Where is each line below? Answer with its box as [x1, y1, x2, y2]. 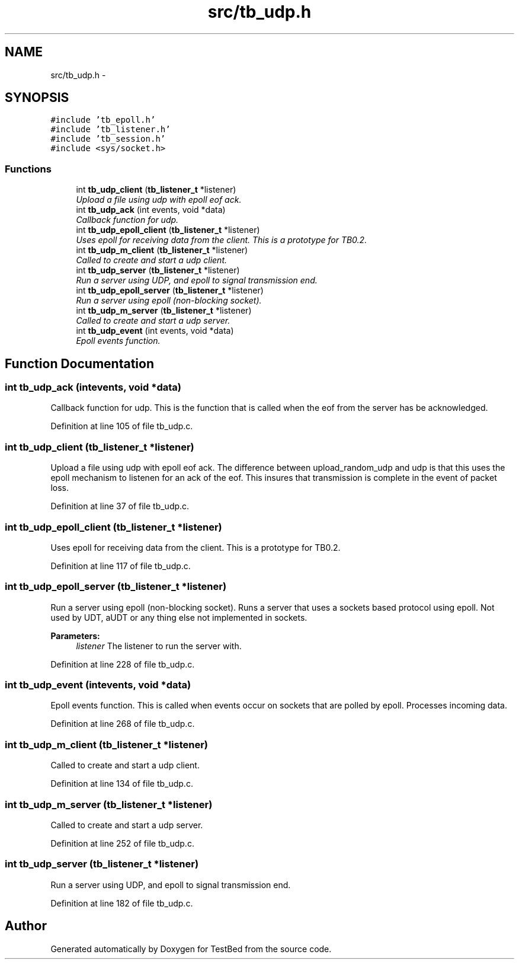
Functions [5, 162, 52, 175]
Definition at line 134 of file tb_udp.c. [50, 778, 193, 789]
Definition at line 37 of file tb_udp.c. [50, 501, 190, 512]
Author [5, 918, 47, 934]
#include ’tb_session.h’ [50, 134, 166, 144]
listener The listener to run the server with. [76, 640, 242, 651]
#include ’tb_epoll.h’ [50, 115, 156, 125]
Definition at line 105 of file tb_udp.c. [50, 421, 193, 432]
